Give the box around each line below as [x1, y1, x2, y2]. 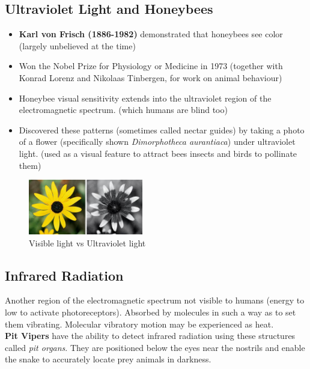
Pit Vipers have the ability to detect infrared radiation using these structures [5, 329, 296, 342]
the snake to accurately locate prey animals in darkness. [5, 353, 211, 365]
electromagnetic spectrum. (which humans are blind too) [19, 103, 228, 116]
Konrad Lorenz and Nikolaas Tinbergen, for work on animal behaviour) [19, 71, 282, 84]
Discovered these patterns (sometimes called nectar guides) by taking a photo [19, 123, 305, 136]
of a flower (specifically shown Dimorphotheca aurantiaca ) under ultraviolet [19, 135, 296, 148]
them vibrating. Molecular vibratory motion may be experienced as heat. [5, 317, 274, 330]
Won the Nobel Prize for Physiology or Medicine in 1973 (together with [19, 59, 283, 72]
